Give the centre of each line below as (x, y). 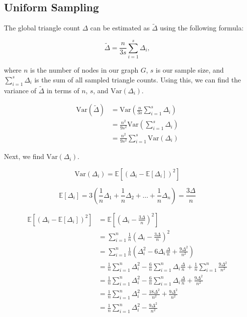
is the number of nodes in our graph (84, 70)
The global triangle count (42, 28)
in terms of (63, 90)
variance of (20, 90)
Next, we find (24, 156)
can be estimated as (120, 28)
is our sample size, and (190, 70)
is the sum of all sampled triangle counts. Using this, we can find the (138, 79)
